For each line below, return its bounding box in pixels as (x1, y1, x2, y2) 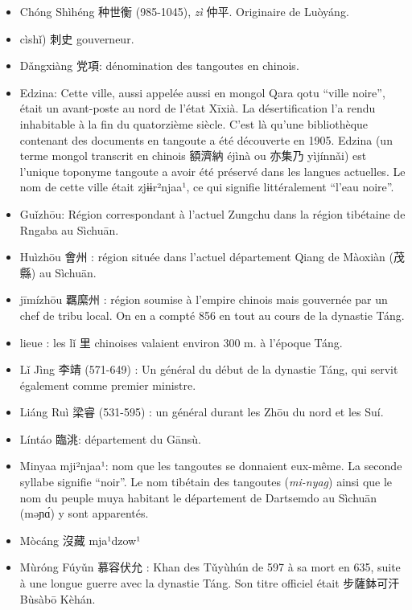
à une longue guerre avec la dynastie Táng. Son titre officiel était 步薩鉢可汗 (19, 575, 400, 592)
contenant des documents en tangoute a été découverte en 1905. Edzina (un (19, 131, 393, 148)
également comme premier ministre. (19, 376, 196, 393)
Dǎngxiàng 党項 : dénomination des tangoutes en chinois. (19, 57, 299, 74)
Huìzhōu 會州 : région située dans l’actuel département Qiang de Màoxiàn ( (19, 248, 393, 265)
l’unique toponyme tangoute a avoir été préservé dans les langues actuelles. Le (19, 162, 406, 179)
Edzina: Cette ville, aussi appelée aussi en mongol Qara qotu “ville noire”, (19, 84, 385, 100)
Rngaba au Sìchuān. (19, 221, 119, 238)
